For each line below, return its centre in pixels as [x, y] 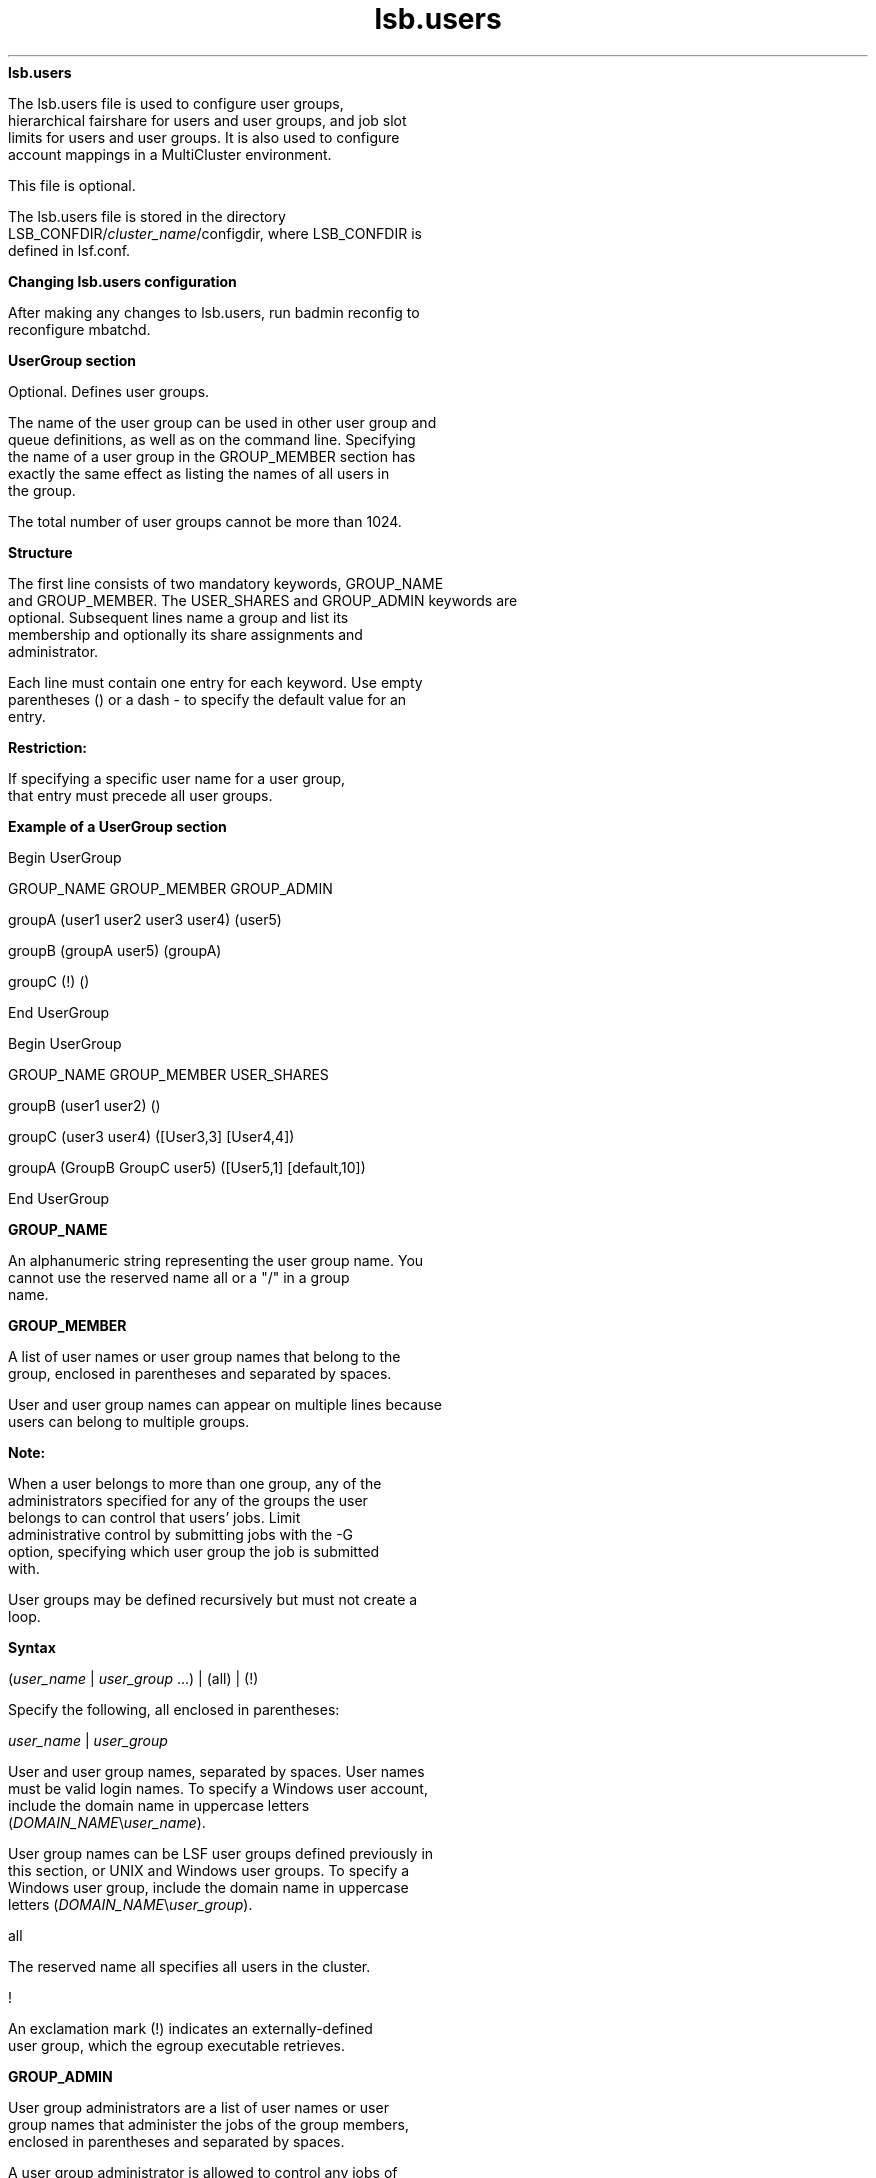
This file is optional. [72, 185]
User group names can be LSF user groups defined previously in [221, 1853]
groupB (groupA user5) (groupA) [115, 950]
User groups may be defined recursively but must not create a [213, 1599]
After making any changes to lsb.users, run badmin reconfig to [214, 312]
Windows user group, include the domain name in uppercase [208, 1887]
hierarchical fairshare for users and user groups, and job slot [207, 120]
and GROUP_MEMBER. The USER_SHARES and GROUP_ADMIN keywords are [263, 600]
